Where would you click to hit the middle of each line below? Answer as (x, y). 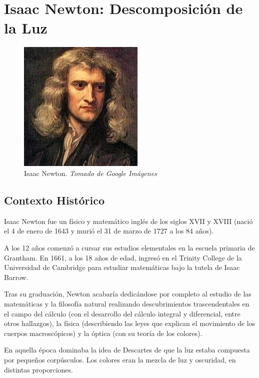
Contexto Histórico (54, 200)
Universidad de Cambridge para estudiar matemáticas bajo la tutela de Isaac (122, 267)
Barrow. (16, 277)
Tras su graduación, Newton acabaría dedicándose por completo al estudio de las (128, 294)
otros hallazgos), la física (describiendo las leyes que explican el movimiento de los (130, 323)
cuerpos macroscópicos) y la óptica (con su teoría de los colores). (103, 333)
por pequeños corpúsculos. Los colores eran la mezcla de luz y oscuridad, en (120, 359)
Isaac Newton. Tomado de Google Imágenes (90, 173)
